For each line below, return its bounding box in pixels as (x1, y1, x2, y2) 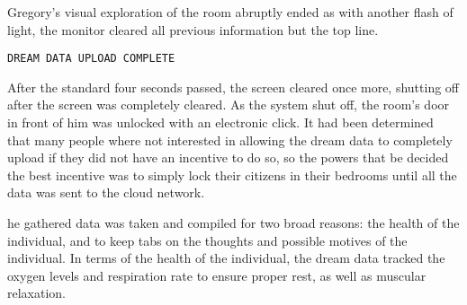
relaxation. (7, 283, 67, 302)
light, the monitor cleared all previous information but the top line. (7, 20, 379, 39)
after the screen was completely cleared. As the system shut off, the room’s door (7, 95, 450, 114)
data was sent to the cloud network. (7, 183, 205, 202)
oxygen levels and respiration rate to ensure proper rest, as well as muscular (7, 266, 427, 284)
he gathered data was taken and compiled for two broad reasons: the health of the (7, 213, 460, 231)
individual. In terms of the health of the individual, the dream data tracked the (7, 248, 445, 267)
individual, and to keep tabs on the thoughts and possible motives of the (7, 231, 408, 249)
